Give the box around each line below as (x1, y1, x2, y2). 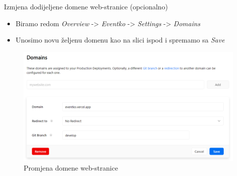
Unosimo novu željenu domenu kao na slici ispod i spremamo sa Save (15, 35, 225, 45)
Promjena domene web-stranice (24, 163, 118, 173)
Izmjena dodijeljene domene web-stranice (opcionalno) (4, 1, 168, 11)
